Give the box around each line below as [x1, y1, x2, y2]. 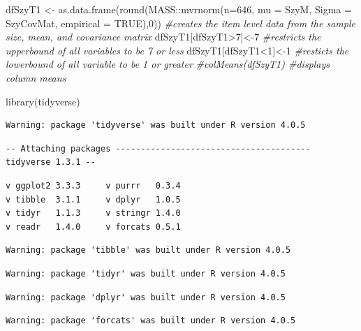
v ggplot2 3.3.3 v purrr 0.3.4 [6, 180, 181, 191]
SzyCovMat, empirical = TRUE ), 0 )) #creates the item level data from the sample [6, 15, 355, 30]
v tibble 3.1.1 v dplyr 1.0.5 [6, 194, 181, 205]
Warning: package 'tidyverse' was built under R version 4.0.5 [6, 120, 306, 131]
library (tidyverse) [6, 94, 80, 108]
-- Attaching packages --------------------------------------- [6, 143, 311, 154]
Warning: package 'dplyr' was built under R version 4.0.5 [6, 292, 286, 302]
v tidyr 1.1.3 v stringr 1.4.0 [6, 208, 181, 219]
